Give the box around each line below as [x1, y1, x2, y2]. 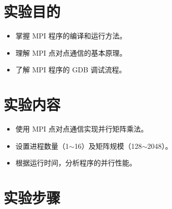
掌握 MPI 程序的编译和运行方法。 [15, 30, 127, 41]
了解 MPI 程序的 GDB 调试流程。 [15, 64, 126, 75]
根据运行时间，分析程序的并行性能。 [15, 157, 136, 168]
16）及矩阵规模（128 [74, 140, 142, 151]
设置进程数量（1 [15, 140, 69, 151]
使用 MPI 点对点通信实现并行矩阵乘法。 [15, 123, 148, 134]
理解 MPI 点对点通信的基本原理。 [15, 47, 127, 58]
